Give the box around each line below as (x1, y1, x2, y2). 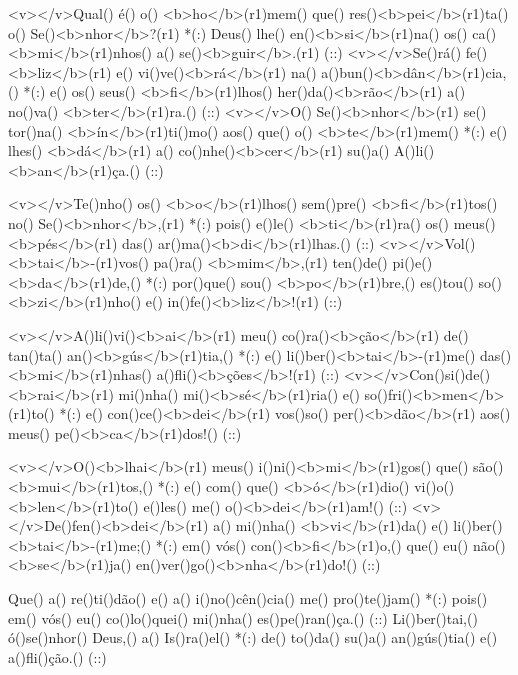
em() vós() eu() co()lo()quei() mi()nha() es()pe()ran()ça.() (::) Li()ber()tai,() (8, 607, 478, 628)
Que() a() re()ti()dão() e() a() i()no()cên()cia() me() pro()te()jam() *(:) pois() (8, 588, 488, 609)
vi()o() (414, 476, 455, 497)
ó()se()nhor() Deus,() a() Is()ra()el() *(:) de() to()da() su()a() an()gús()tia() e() (8, 627, 498, 648)
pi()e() (392, 252, 433, 273)
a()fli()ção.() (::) (8, 646, 107, 667)
